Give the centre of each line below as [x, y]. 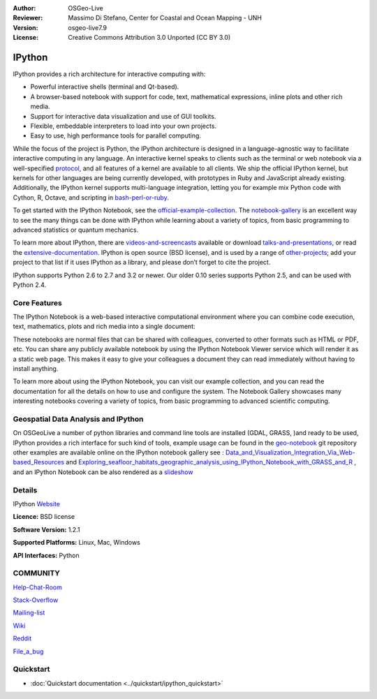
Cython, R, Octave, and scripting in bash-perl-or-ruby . [91, 197]
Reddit [22, 638]
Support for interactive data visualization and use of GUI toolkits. [123, 116]
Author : [24, 8]
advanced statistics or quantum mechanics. [76, 230]
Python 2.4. [30, 285]
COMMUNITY [37, 573]
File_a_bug [28, 651]
